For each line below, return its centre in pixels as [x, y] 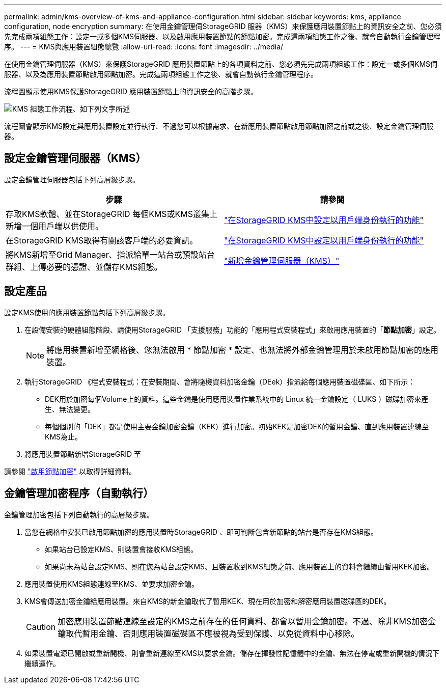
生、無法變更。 [70, 409]
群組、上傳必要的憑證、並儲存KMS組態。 [84, 267]
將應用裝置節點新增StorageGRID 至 [83, 454]
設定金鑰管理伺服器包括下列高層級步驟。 [72, 179]
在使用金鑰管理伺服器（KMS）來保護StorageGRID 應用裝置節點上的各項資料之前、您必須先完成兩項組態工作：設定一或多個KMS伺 [221, 64]
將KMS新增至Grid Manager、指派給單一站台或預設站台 [110, 254]
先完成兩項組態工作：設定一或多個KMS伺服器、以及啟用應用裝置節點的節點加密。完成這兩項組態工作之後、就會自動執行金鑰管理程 [222, 36]
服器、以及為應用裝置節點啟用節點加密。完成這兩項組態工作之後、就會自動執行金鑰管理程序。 [161, 74]
